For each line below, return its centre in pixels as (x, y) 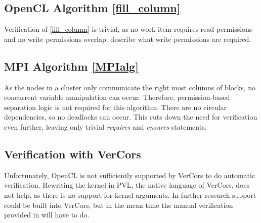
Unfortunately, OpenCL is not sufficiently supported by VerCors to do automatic (130, 175)
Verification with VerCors (73, 154)
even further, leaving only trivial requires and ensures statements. (105, 126)
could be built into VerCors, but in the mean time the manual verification (119, 205)
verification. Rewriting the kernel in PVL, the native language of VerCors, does (127, 185)
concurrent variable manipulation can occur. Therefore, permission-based (117, 97)
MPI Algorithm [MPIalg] (71, 66)
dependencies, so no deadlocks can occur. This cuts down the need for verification (131, 117)
